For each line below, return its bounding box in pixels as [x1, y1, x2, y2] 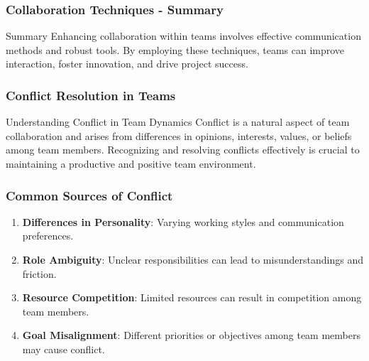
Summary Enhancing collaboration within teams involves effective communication [6, 28, 361, 43]
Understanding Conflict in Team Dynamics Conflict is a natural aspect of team [6, 114, 350, 129]
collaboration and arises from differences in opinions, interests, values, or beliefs [6, 128, 352, 143]
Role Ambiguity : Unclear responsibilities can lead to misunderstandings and [22, 252, 363, 266]
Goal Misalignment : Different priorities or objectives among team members [22, 328, 360, 343]
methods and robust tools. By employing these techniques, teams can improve [6, 42, 345, 57]
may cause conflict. [22, 341, 105, 356]
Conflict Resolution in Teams [6, 86, 176, 104]
